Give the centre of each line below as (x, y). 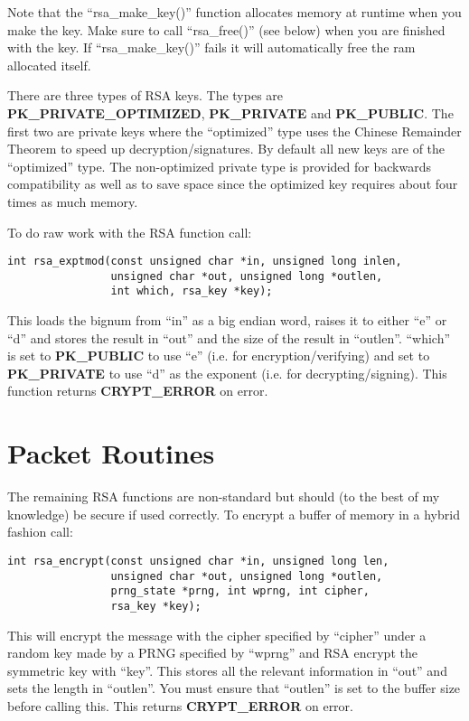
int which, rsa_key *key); (192, 291)
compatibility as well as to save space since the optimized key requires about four (233, 184)
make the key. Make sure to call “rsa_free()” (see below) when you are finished (226, 29)
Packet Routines (111, 453)
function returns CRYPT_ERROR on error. (138, 391)
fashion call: (40, 532)
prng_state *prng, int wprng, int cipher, (240, 591)
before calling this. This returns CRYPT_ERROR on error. (180, 705)
